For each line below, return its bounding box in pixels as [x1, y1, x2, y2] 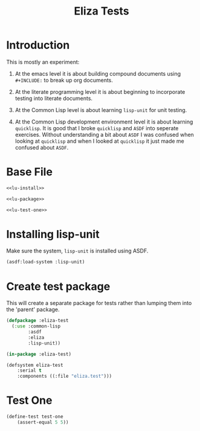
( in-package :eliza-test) [6, 351, 71, 357]
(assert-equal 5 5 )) [17, 419, 69, 425]
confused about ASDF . [15, 143, 69, 151]
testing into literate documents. [15, 94, 92, 102]
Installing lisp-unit [6, 227, 100, 241]
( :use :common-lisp [11, 323, 61, 329]
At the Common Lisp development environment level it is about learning [15, 118, 193, 125]
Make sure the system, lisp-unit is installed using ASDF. [6, 247, 149, 255]
